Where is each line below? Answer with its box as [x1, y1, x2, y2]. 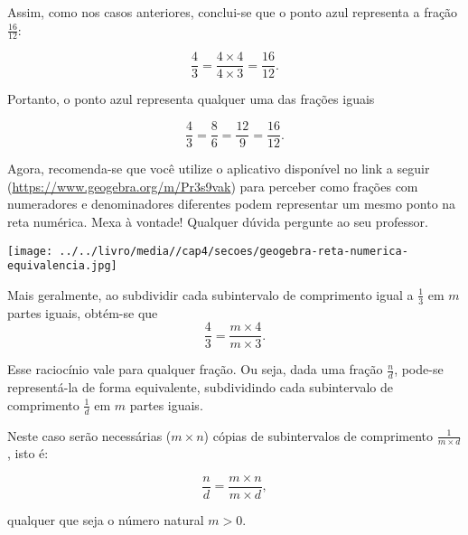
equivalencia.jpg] [7, 259, 117, 273]
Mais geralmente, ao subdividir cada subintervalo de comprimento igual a [7, 285, 414, 304]
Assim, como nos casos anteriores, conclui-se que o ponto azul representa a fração [7, 3, 458, 21]
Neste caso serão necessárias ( [7, 426, 172, 445]
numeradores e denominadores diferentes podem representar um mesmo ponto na [7, 194, 456, 213]
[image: [7, 244, 53, 258]
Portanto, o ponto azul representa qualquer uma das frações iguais [7, 89, 375, 108]
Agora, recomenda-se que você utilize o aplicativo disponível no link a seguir [7, 159, 430, 178]
